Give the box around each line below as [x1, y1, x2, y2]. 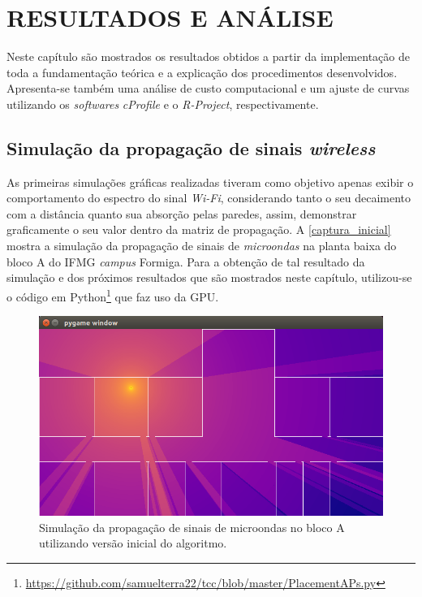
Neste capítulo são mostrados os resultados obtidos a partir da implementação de [6, 48, 410, 65]
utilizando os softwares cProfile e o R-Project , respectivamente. [6, 95, 319, 112]
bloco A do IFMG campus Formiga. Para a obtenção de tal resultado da [6, 253, 365, 270]
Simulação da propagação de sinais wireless [6, 135, 376, 160]
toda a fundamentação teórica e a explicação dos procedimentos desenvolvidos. [6, 63, 398, 80]
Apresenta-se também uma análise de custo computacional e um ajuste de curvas [6, 80, 410, 97]
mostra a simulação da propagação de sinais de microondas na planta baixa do [6, 237, 397, 254]
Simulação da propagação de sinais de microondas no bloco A [39, 518, 345, 535]
